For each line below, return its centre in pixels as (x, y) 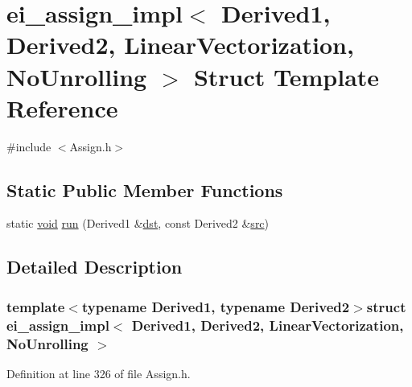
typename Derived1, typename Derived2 (216, 306)
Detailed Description (95, 267)
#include (29, 146)
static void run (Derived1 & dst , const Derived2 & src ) (138, 223)
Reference (62, 107)
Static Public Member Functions (145, 189)
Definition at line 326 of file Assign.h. (99, 373)
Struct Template (286, 76)
